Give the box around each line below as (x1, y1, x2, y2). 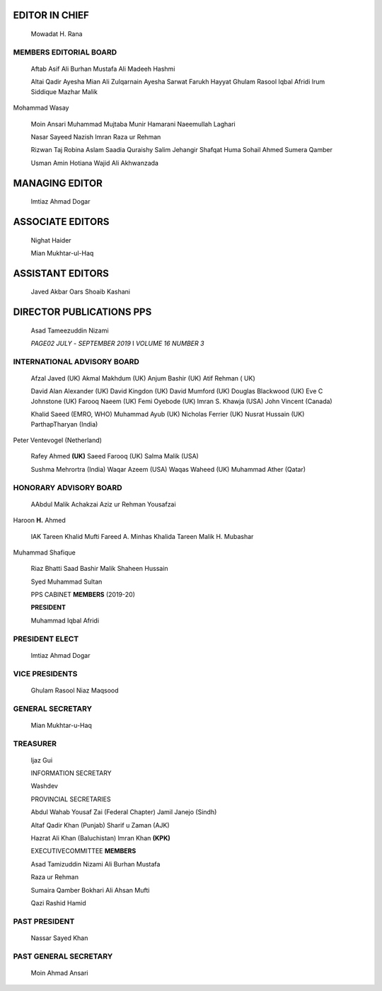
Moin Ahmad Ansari (30, 968, 88, 977)
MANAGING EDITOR (13, 177, 103, 189)
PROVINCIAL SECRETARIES (30, 794, 111, 803)
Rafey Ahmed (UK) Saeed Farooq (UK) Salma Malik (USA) (30, 452, 199, 460)
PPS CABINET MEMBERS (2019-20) (30, 591, 136, 599)
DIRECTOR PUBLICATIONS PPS (13, 306, 152, 318)
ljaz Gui (30, 755, 53, 764)
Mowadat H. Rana (30, 30, 83, 38)
